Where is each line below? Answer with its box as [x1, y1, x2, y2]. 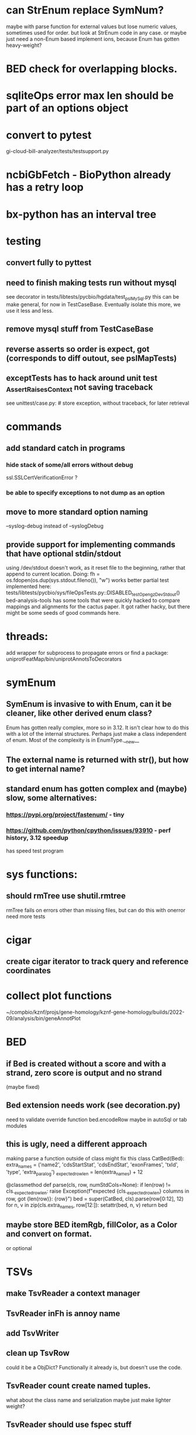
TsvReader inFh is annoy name [6, 1308, 121, 1318]
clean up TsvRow [6, 1348, 70, 1358]
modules [6, 1122, 27, 1129]
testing [6, 234, 42, 248]
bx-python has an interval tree [6, 208, 157, 221]
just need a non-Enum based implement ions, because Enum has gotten [6, 35, 180, 42]
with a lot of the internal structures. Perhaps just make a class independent [6, 730, 187, 737]
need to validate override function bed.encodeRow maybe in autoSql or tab [6, 1116, 187, 1123]
